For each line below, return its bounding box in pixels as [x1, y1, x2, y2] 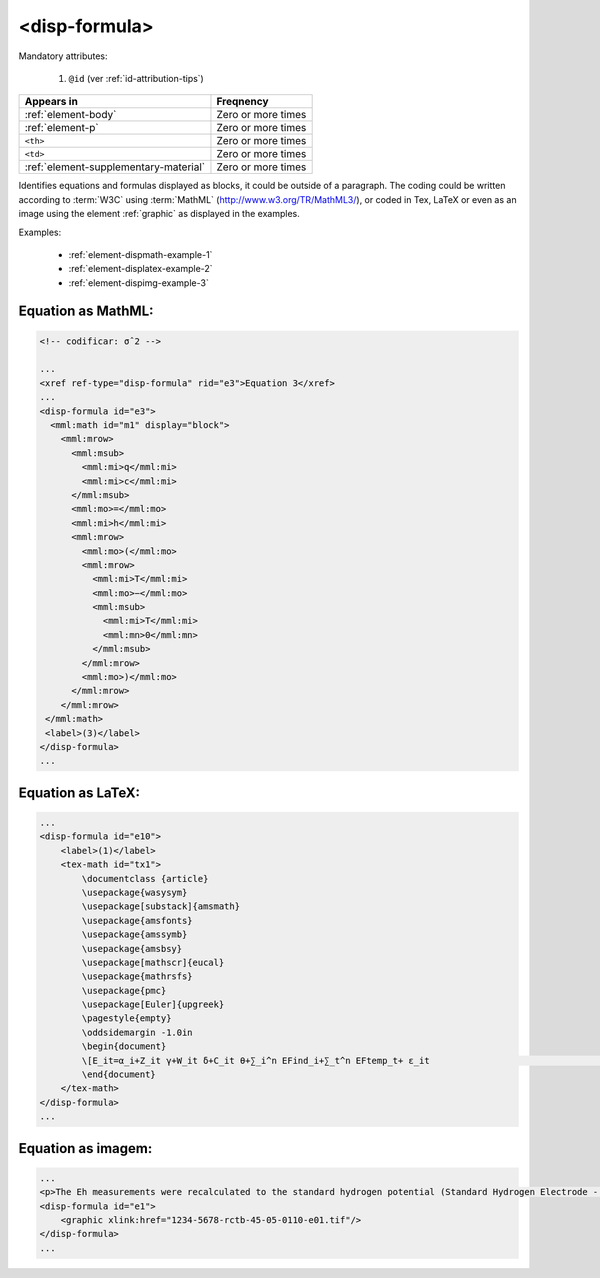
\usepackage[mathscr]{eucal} [81, 956, 225, 968]
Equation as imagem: [18, 1140, 153, 1157]
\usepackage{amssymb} [81, 929, 188, 940]
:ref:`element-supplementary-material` [24, 160, 206, 174]
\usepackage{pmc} [81, 985, 167, 996]
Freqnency [216, 95, 269, 109]
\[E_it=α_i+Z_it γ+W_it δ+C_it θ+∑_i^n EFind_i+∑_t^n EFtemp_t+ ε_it [81, 1055, 430, 1066]
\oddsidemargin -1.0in [81, 1026, 194, 1038]
